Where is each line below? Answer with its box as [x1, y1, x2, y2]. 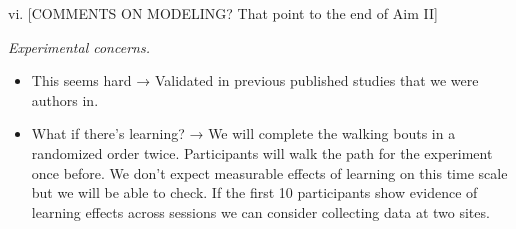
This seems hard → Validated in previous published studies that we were [31, 70, 479, 91]
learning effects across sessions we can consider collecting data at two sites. [31, 201, 490, 222]
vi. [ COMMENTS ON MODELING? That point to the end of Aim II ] [8, 3, 438, 23]
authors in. [31, 89, 99, 110]
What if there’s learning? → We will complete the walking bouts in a [31, 123, 456, 144]
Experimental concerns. [8, 36, 150, 57]
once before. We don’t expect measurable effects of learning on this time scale [31, 162, 508, 183]
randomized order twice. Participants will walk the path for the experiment [31, 142, 493, 163]
